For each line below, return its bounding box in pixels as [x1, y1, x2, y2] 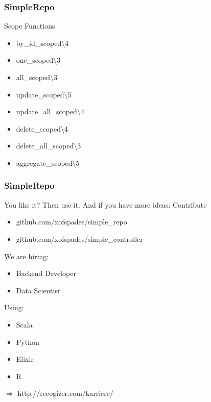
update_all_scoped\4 [16, 106, 84, 117]
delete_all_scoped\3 [16, 140, 81, 151]
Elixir [16, 354, 34, 364]
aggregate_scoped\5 [16, 157, 80, 168]
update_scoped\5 [16, 89, 72, 99]
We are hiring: [4, 250, 49, 261]
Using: [4, 302, 24, 313]
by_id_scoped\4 [16, 37, 69, 48]
